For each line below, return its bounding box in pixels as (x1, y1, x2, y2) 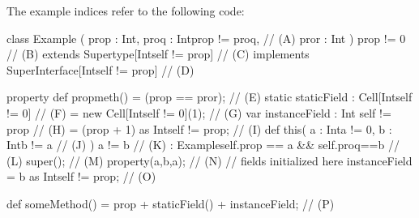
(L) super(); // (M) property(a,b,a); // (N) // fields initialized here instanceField (6, 152, 413, 169)
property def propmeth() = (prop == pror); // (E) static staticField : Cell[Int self (6, 88, 413, 105)
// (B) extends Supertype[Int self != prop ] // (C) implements (6, 45, 310, 62)
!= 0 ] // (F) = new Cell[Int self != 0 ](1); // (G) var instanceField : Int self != (6, 104, 391, 121)
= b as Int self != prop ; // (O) (6, 168, 156, 185)
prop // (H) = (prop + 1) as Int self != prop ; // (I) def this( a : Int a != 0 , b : (6, 120, 392, 137)
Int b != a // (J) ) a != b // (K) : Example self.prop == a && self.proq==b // (6, 136, 400, 153)
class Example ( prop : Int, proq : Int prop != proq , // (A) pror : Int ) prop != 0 (6, 29, 406, 46)
